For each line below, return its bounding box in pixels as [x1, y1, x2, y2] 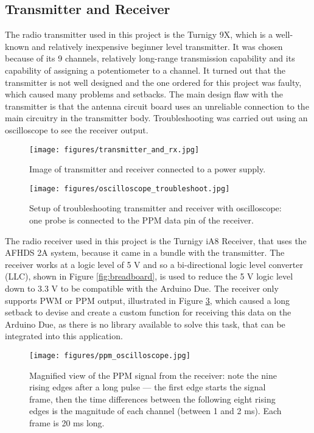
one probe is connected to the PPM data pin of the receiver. [29, 214, 254, 227]
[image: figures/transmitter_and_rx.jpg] [29, 145, 200, 154]
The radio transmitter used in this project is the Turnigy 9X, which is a [5, 28, 273, 41]
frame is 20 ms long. [29, 417, 105, 429]
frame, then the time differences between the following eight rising [29, 392, 276, 405]
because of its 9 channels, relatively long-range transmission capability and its [5, 52, 295, 65]
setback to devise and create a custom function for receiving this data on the [5, 306, 291, 319]
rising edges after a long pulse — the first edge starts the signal [29, 381, 266, 393]
